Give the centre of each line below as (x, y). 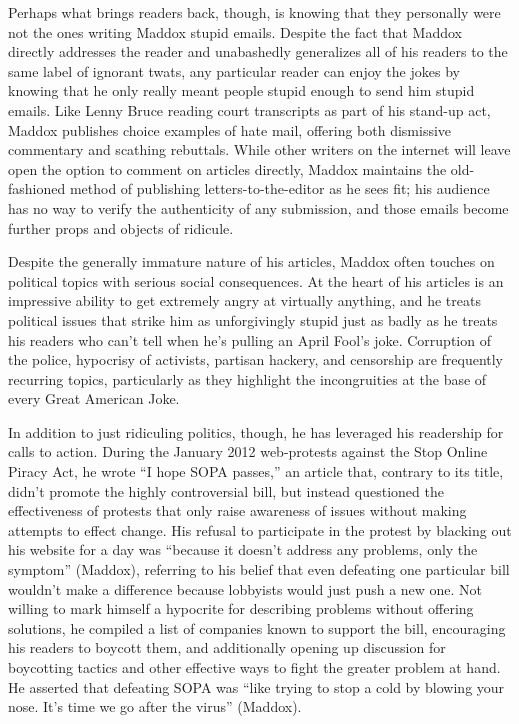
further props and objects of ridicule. (121, 227)
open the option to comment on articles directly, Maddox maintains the (227, 168)
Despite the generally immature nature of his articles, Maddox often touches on (251, 261)
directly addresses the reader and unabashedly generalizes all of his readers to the (258, 51)
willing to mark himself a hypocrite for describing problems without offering (241, 608)
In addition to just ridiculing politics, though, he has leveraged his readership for (256, 431)
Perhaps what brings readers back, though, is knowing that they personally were (254, 12)
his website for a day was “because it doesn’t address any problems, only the (243, 549)
